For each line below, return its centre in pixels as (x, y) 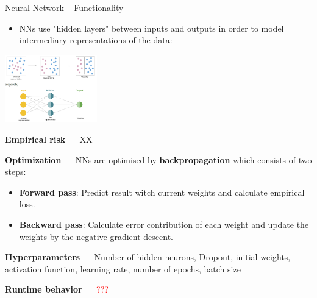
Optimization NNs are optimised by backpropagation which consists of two (158, 159)
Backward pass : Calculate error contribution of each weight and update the (164, 225)
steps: (16, 172)
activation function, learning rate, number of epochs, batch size (123, 268)
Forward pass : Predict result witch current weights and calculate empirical (162, 192)
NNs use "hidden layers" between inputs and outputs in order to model (151, 28)
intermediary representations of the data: (96, 40)
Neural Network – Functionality (64, 7)
